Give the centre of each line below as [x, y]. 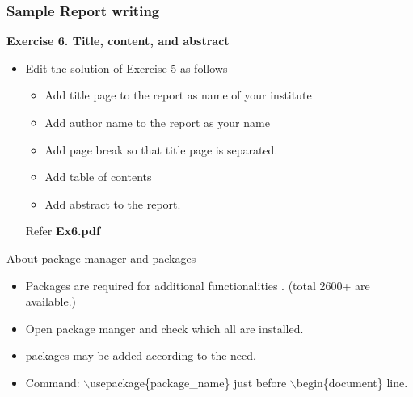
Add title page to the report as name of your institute [178, 95]
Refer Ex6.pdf [63, 231]
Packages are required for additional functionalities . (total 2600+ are [198, 285]
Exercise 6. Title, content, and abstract [118, 41]
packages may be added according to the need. [141, 355]
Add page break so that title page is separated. [161, 149]
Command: [53, 382]
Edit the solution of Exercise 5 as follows [126, 68]
